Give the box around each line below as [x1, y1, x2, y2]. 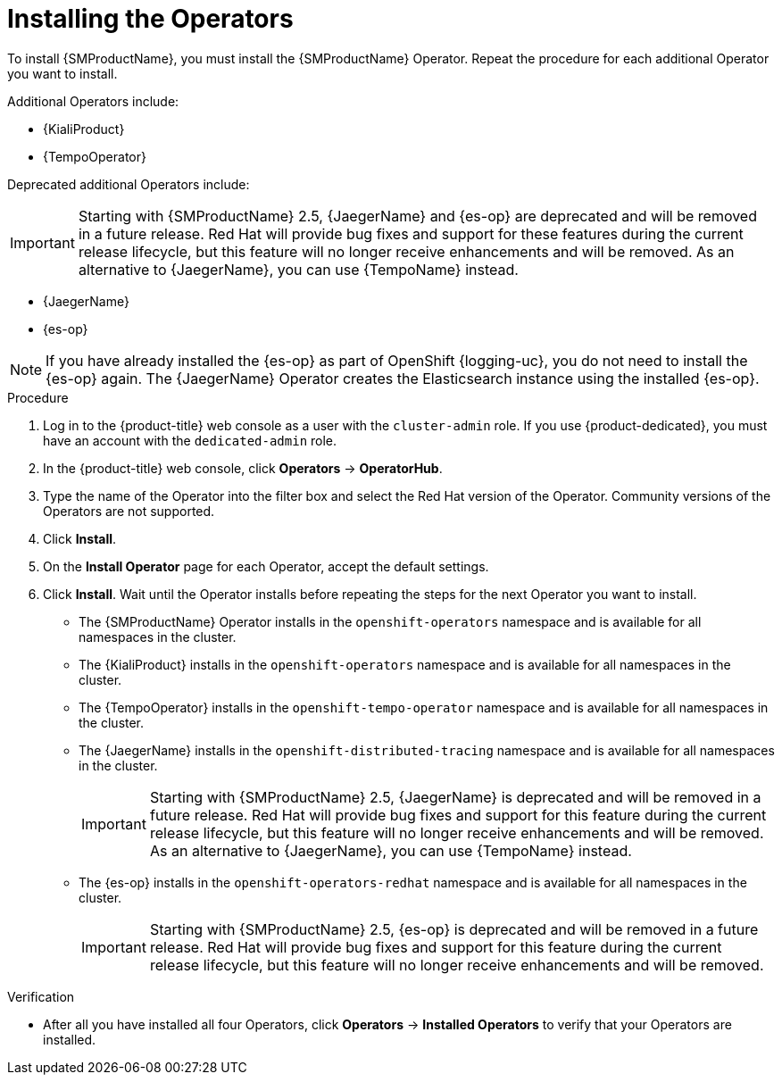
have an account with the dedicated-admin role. [43, 432, 337, 448]
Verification [7, 988, 75, 1004]
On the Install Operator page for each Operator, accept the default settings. [43, 558, 489, 574]
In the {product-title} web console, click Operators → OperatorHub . [43, 460, 443, 476]
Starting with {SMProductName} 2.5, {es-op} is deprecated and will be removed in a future [149, 920, 759, 938]
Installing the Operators [7, 4, 294, 34]
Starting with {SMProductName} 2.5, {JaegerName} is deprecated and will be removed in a [149, 787, 761, 806]
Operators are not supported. [43, 503, 215, 519]
